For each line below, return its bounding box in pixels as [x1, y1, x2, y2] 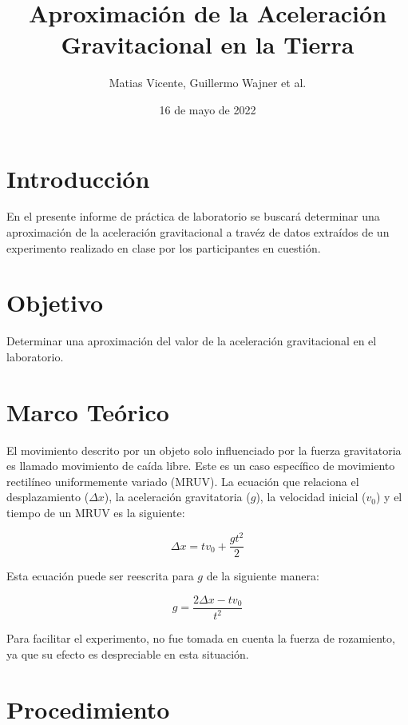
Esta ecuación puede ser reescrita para [6, 568, 194, 584]
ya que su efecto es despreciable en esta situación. [6, 645, 249, 662]
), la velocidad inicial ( [255, 488, 366, 505]
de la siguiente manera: [206, 568, 319, 584]
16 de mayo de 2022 [159, 101, 256, 118]
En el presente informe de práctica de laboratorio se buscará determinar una [6, 208, 380, 225]
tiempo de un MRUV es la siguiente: [6, 504, 185, 521]
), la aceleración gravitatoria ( [104, 488, 251, 505]
